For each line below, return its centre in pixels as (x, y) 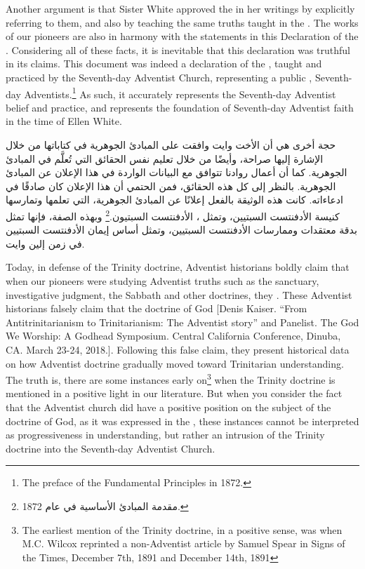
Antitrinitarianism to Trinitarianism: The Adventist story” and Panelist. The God (182, 322)
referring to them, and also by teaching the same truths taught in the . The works (182, 22)
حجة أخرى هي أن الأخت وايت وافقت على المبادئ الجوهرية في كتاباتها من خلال (171, 145)
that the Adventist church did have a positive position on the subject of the (168, 407)
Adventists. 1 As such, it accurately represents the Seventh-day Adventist (180, 93)
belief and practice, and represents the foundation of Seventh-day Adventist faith (180, 107)
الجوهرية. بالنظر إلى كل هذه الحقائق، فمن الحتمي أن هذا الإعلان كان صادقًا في (171, 186)
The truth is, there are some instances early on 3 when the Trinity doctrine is (171, 379)
